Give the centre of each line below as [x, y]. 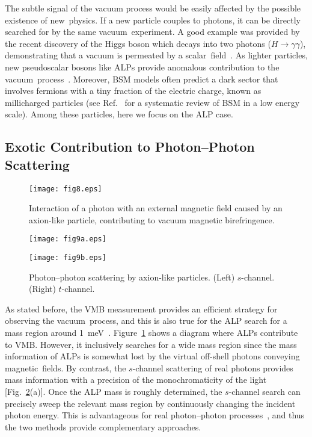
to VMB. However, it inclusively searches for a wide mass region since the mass [151, 344]
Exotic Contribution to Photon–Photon [130, 147]
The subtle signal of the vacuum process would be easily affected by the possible [153, 8]
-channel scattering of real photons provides [213, 367]
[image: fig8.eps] [66, 189]
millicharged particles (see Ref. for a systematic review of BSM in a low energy [152, 102]
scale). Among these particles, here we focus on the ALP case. [119, 114]
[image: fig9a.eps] [68, 239]
